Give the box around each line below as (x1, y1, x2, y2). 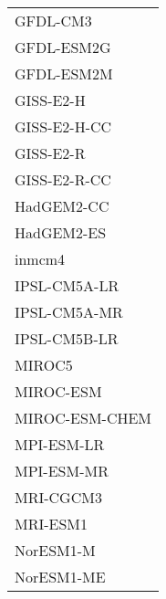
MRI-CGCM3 (15, 487, 102, 508)
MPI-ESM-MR (15, 460, 109, 481)
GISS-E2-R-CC (15, 169, 111, 190)
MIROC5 (15, 354, 73, 375)
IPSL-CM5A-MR (15, 301, 123, 322)
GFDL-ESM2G (15, 37, 111, 58)
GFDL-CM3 (15, 10, 92, 31)
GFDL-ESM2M (15, 63, 113, 84)
